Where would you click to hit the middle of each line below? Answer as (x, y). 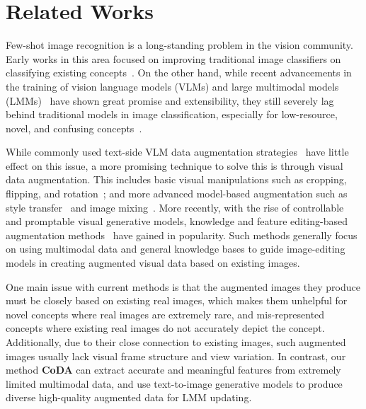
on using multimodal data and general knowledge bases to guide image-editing (176, 249)
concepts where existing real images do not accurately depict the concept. (165, 328)
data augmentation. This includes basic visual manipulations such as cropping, (176, 179)
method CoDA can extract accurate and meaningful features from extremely (173, 370)
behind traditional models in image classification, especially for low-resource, (172, 114)
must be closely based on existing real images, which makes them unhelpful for (177, 300)
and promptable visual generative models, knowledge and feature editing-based (177, 221)
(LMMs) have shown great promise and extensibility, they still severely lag (170, 100)
